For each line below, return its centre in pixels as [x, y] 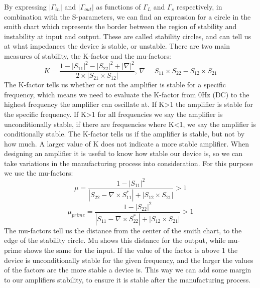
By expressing [25, 7]
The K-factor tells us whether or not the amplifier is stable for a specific [115, 85]
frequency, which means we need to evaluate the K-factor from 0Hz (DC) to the [127, 94]
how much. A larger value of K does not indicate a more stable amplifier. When [126, 143]
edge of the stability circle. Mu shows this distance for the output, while [115, 240]
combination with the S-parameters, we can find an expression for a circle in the [127, 16]
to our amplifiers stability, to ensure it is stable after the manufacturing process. [127, 279]
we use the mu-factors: [39, 173]
